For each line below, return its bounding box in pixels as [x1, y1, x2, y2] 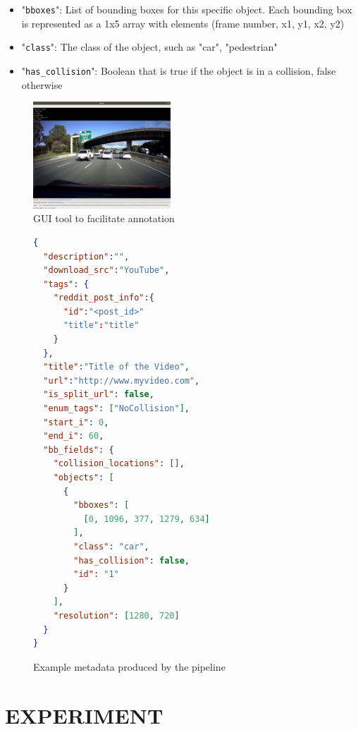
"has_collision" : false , [73, 555, 190, 566]
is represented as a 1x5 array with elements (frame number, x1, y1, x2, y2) [21, 16, 345, 30]
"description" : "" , [43, 251, 130, 262]
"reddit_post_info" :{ [53, 293, 154, 303]
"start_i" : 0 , [43, 417, 109, 427]
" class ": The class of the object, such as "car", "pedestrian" [21, 39, 278, 54]
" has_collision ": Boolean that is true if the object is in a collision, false [21, 63, 336, 78]
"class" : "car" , [73, 541, 149, 552]
